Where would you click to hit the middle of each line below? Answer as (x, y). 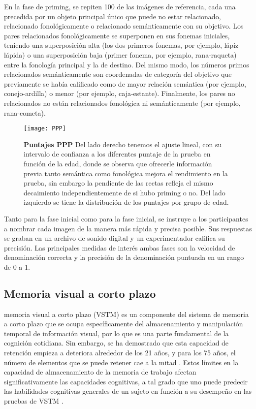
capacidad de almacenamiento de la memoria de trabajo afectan (100, 372)
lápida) (15, 54)
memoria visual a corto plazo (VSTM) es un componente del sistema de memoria (126, 314)
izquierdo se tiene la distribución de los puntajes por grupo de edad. (126, 202)
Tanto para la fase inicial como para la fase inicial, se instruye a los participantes (126, 218)
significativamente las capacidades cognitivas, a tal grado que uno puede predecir (126, 381)
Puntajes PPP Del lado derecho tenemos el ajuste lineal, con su (123, 144)
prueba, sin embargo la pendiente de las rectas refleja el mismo (118, 183)
